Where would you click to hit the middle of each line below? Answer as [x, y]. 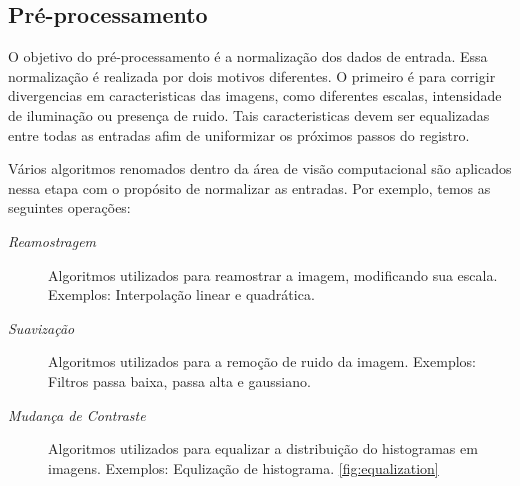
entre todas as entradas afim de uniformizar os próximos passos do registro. [239, 134]
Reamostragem [52, 240]
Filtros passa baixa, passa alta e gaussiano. [179, 380]
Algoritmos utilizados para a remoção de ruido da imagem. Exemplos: [262, 361]
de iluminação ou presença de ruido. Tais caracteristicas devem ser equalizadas [249, 114]
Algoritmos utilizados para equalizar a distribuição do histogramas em [263, 448]
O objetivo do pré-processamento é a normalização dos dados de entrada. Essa [248, 56]
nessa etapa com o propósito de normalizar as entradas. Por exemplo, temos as [249, 187]
